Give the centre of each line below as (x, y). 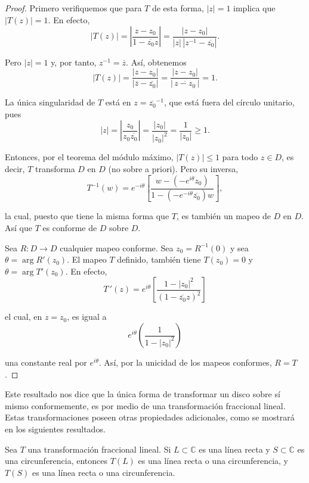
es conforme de (70, 228)
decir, (15, 169)
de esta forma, (178, 8)
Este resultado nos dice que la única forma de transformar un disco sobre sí (143, 394)
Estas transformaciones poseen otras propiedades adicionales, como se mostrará (150, 417)
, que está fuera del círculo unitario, (229, 102)
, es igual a (87, 317)
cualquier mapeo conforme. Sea (117, 247)
